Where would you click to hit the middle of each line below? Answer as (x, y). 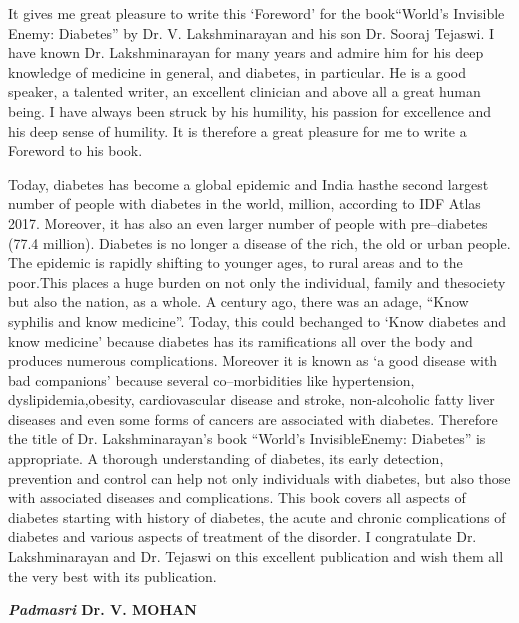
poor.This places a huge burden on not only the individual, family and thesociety (257, 281)
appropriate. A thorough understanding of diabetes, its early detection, (226, 458)
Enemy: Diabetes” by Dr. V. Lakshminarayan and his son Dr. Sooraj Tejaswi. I (251, 32)
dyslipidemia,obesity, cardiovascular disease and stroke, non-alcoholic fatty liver (251, 399)
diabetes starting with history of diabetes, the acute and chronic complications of (257, 516)
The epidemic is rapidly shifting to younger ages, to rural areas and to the (235, 262)
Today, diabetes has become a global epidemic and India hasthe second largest (248, 183)
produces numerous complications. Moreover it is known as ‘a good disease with (253, 360)
